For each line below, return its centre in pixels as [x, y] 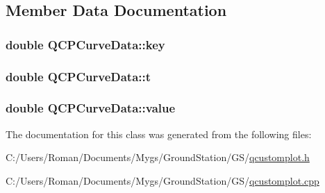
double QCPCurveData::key [85, 44]
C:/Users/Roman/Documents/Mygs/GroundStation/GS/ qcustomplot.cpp [162, 180]
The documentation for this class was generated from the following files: [159, 134]
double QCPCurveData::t [78, 76]
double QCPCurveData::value [91, 108]
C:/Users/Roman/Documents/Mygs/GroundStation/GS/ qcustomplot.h [158, 157]
